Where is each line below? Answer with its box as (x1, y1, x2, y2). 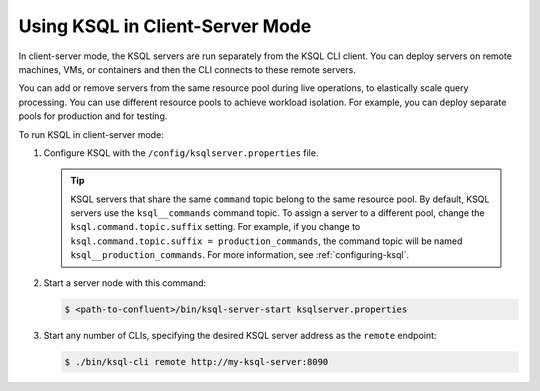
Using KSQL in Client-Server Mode (18, 15, 312, 37)
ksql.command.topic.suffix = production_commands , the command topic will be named (70, 235, 463, 247)
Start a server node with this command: (43, 276, 207, 289)
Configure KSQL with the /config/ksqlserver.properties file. (43, 146, 319, 159)
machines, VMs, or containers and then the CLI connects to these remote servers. (18, 63, 357, 75)
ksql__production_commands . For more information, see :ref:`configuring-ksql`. (70, 249, 410, 261)
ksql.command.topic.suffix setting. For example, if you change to (70, 221, 361, 233)
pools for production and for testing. (18, 110, 168, 122)
